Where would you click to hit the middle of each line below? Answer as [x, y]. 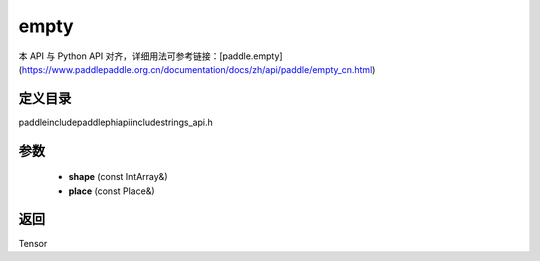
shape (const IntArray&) [118, 177]
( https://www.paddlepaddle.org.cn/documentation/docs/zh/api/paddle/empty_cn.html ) [197, 69]
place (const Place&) [111, 191]
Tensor [33, 243]
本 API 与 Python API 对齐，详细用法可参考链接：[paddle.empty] [151, 56]
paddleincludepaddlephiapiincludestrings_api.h [116, 122]
